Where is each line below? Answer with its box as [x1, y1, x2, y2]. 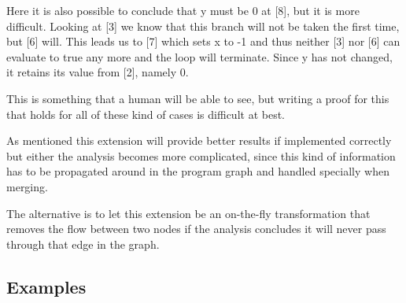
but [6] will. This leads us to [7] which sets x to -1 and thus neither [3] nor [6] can [6, 33, 400, 50]
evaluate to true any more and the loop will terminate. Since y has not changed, [6, 48, 393, 65]
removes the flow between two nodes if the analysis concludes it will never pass [6, 220, 386, 237]
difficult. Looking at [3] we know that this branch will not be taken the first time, [6, 17, 400, 34]
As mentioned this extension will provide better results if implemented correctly [6, 132, 392, 149]
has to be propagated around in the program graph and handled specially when [6, 163, 389, 179]
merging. [6, 178, 48, 194]
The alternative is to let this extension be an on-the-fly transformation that [6, 205, 371, 221]
